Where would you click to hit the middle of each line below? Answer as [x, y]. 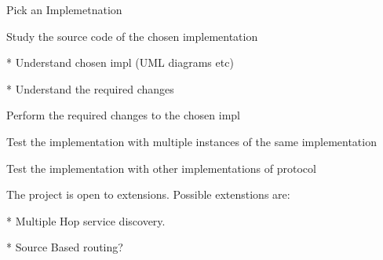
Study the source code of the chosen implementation [132, 36]
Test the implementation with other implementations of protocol [161, 168]
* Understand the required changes [90, 88]
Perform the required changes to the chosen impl [123, 115]
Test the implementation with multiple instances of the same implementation [191, 141]
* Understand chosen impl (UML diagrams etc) [120, 62]
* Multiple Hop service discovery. [86, 220]
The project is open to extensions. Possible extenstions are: [148, 194]
